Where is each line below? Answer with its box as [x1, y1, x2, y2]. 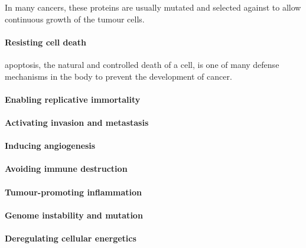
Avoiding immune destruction [5, 162, 128, 175]
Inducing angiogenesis [5, 139, 96, 152]
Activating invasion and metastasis [5, 116, 149, 128]
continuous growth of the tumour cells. [5, 12, 145, 25]
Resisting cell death [5, 35, 86, 48]
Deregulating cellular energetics [5, 231, 136, 244]
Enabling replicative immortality [5, 93, 141, 105]
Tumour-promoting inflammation [5, 185, 142, 198]
